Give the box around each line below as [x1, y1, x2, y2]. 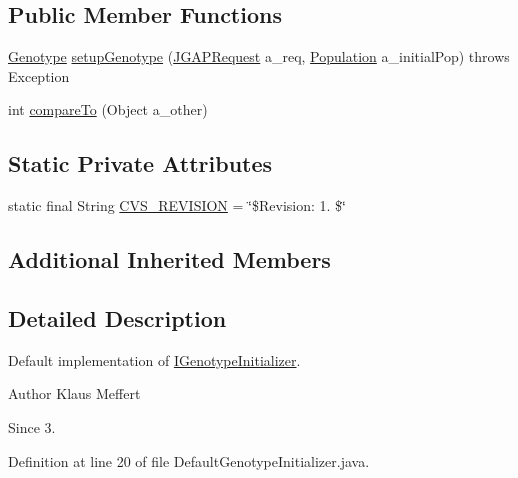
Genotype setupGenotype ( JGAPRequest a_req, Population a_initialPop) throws [8, 46, 510, 67]
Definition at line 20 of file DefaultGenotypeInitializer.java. [8, 450, 370, 471]
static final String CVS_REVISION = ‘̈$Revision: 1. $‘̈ [8, 195, 346, 216]
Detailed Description [8, 302, 227, 333]
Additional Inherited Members [8, 244, 331, 275]
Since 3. [8, 416, 56, 437]
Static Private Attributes [8, 148, 273, 179]
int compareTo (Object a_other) [8, 99, 208, 120]
